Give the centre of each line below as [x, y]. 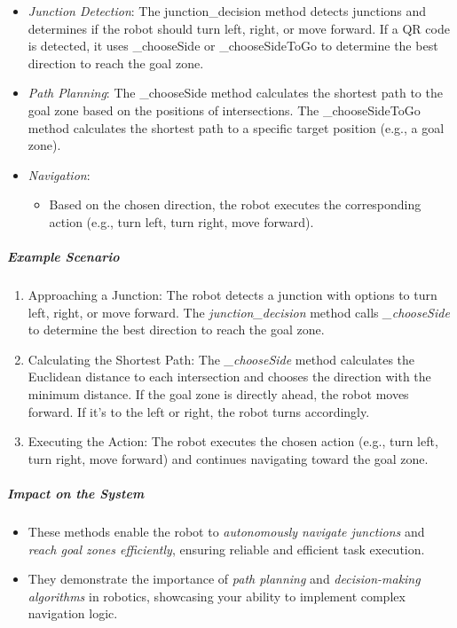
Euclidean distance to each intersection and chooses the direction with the [229, 377]
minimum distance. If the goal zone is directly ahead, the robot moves [218, 394]
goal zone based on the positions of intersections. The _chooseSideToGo [224, 110]
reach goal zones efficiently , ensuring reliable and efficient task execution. [226, 549]
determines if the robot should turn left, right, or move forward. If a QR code [239, 28]
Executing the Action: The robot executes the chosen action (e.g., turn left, [233, 441]
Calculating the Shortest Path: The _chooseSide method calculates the [221, 359]
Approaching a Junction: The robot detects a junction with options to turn [232, 295]
